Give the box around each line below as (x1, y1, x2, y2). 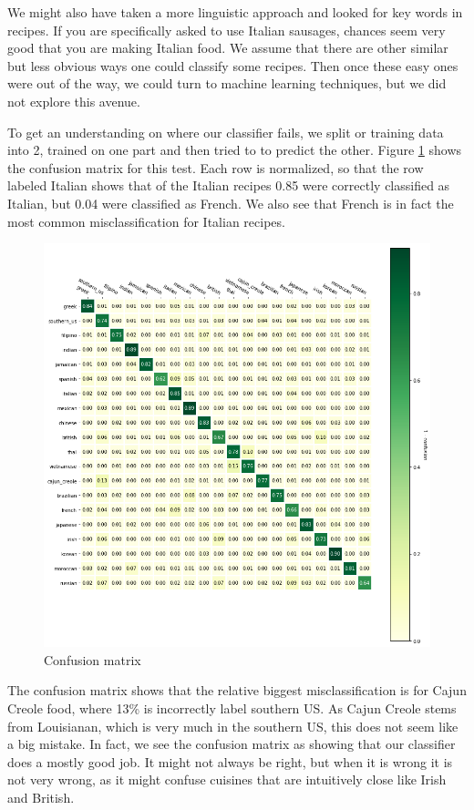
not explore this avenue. (7, 91, 140, 110)
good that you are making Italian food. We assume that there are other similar (7, 38, 448, 57)
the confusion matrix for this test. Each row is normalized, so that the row (7, 158, 424, 177)
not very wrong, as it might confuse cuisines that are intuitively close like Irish (7, 770, 447, 789)
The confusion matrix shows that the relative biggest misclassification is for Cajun (7, 681, 467, 700)
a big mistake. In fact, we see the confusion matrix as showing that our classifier (7, 734, 456, 754)
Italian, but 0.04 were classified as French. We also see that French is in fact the (7, 193, 454, 212)
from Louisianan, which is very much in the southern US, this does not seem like (7, 716, 459, 735)
